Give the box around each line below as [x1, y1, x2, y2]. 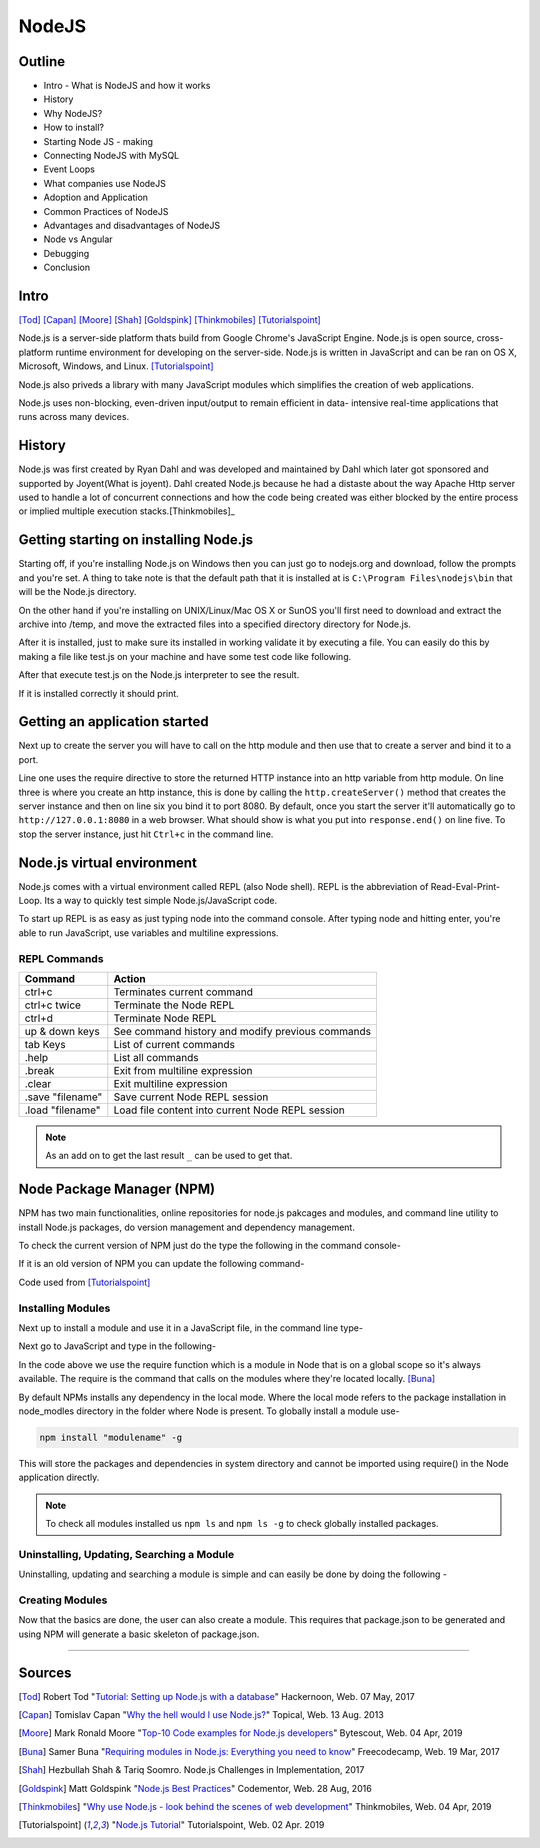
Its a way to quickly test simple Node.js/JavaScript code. [44, 895, 278, 907]
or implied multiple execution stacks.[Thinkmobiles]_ [18, 505, 235, 517]
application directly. [18, 1471, 100, 1484]
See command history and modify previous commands [113, 1024, 372, 1038]
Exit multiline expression [113, 1076, 229, 1090]
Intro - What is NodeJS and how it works [43, 80, 211, 92]
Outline [18, 53, 65, 70]
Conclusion [43, 261, 91, 274]
